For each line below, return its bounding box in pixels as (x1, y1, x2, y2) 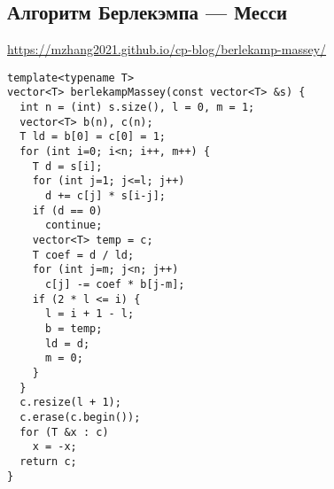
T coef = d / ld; (32, 248, 135, 261)
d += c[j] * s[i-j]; (44, 190, 166, 203)
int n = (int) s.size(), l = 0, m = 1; (19, 101, 255, 114)
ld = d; (44, 337, 90, 350)
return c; (19, 454, 77, 468)
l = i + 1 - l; (44, 307, 135, 321)
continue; (44, 219, 103, 232)
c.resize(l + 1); (19, 396, 121, 409)
